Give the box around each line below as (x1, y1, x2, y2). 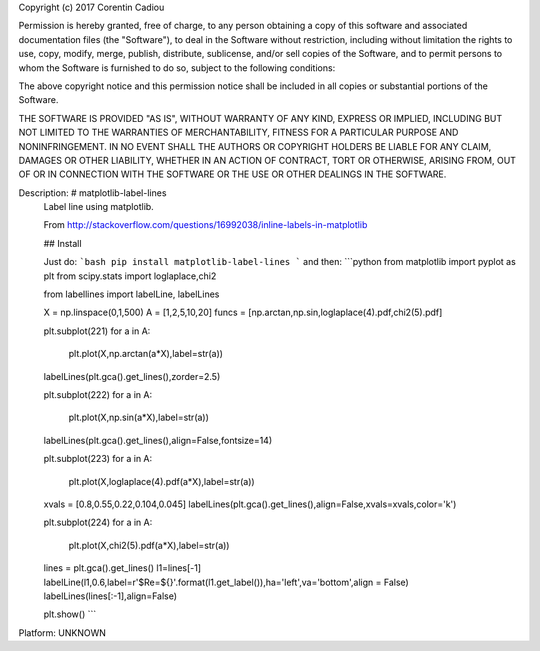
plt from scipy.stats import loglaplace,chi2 (43, 270, 217, 282)
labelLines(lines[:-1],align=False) (43, 590, 178, 602)
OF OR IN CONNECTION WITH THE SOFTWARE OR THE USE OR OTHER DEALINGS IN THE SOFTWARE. (18, 168, 447, 180)
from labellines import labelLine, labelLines (43, 288, 220, 300)
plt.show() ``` (43, 608, 97, 620)
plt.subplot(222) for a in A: (43, 388, 153, 400)
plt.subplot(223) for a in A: (43, 453, 153, 465)
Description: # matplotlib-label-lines (18, 186, 167, 199)
